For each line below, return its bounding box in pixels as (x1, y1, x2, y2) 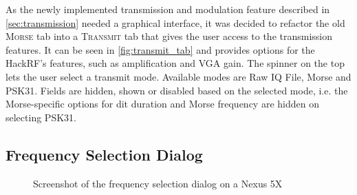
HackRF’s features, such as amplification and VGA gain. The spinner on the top (6, 56, 345, 70)
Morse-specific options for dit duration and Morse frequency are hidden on (6, 96, 319, 111)
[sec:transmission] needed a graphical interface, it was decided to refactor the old (6, 15, 345, 30)
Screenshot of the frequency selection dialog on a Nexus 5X (33, 176, 283, 190)
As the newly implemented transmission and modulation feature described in (6, 2, 330, 16)
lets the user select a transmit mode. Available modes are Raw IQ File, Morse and (6, 69, 351, 83)
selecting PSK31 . (6, 110, 76, 124)
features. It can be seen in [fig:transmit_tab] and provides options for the (6, 42, 315, 57)
